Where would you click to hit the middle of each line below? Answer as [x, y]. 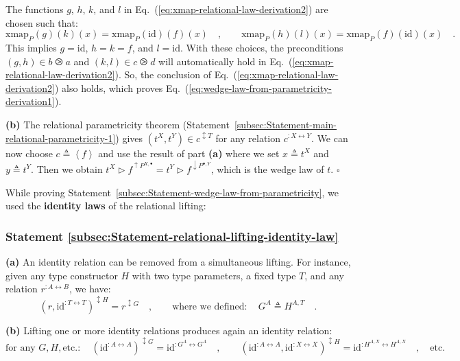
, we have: [90, 289]
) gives [129, 138]
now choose [29, 153]
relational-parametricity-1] [61, 138]
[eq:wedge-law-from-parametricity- [260, 88]
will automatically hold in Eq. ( [226, 61]
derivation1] [31, 101]
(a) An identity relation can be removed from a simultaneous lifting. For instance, [178, 261]
